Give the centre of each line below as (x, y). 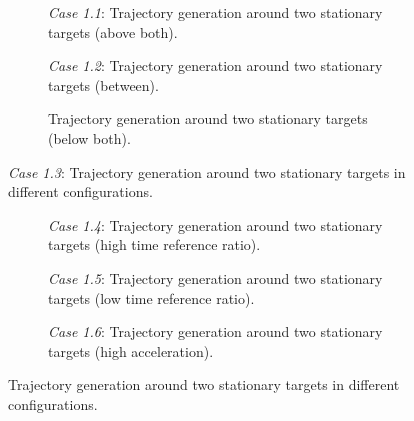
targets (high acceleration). (131, 350)
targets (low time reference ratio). (151, 297)
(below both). (89, 137)
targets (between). (103, 84)
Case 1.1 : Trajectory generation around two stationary (215, 12)
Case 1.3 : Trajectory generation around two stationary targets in (207, 171)
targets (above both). (113, 31)
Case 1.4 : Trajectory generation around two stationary (215, 224)
